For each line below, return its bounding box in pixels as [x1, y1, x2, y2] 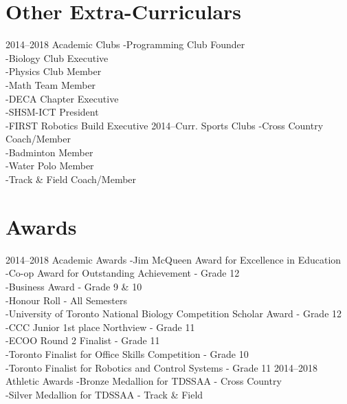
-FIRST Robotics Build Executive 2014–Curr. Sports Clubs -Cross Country [5, 118, 324, 132]
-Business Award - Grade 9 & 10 [5, 279, 142, 293]
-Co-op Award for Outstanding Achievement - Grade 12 [5, 266, 240, 280]
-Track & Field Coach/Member [5, 172, 137, 187]
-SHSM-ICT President [5, 105, 99, 119]
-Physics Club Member [5, 64, 102, 78]
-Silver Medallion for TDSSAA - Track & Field [5, 387, 203, 401]
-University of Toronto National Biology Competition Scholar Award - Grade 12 [5, 306, 342, 321]
